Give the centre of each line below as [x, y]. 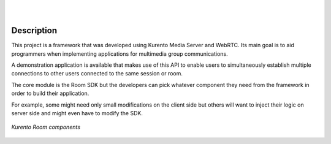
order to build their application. [50, 93]
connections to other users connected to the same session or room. [97, 74]
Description [34, 31]
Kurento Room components [46, 127]
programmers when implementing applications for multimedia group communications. [120, 54]
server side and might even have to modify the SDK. [77, 113]
